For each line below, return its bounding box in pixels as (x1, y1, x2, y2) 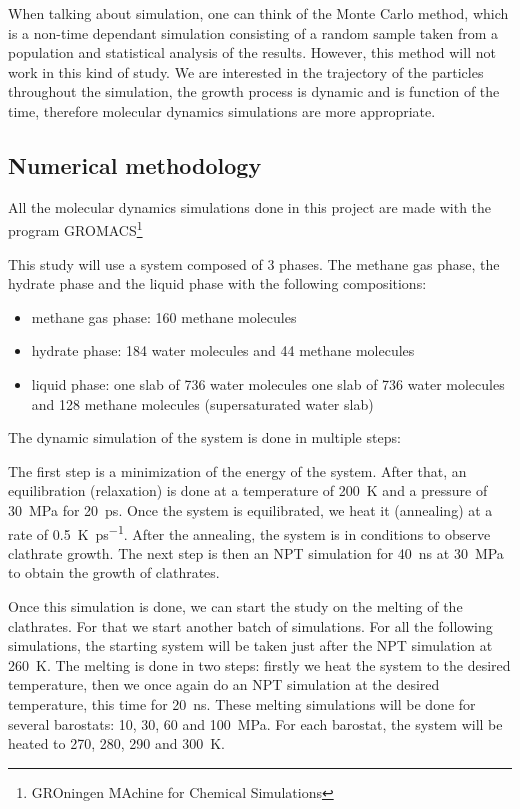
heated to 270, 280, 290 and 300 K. (8, 733, 225, 754)
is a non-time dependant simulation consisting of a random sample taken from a (8, 22, 499, 43)
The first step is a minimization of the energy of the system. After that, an (8, 460, 467, 481)
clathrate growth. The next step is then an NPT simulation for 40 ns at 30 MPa (8, 542, 504, 563)
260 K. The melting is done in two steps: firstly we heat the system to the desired (8, 654, 511, 675)
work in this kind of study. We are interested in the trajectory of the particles (8, 61, 484, 82)
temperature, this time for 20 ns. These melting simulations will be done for (8, 693, 476, 714)
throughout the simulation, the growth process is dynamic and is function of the (8, 81, 500, 102)
